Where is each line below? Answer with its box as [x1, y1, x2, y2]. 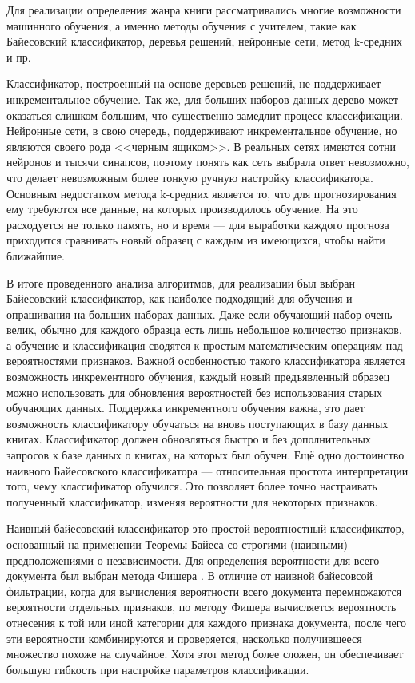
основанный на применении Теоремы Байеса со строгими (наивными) [6, 536, 349, 552]
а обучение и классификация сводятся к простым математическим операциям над [6, 336, 403, 353]
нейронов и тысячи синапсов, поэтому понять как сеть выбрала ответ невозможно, [6, 153, 409, 170]
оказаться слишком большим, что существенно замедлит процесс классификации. [6, 106, 403, 123]
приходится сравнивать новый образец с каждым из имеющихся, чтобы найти [6, 232, 385, 248]
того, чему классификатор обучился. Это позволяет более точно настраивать [6, 478, 377, 494]
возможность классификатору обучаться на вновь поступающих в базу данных [6, 415, 389, 431]
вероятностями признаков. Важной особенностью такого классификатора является [6, 352, 405, 369]
